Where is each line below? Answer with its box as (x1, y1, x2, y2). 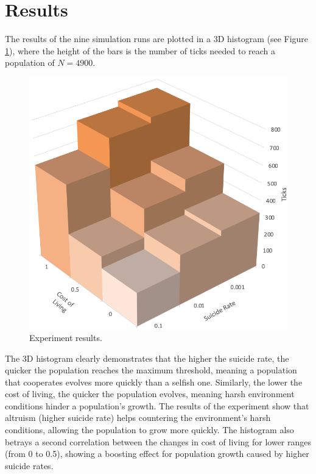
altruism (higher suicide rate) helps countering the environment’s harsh (5, 411, 271, 424)
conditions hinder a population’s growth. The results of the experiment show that (5, 399, 309, 412)
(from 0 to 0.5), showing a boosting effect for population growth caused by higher (5, 447, 309, 460)
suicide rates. (5, 459, 54, 472)
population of (5, 56, 55, 69)
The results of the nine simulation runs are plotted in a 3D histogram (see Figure (5, 32, 309, 45)
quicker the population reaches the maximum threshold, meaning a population (5, 364, 297, 376)
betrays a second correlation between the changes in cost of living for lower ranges (5, 435, 312, 448)
